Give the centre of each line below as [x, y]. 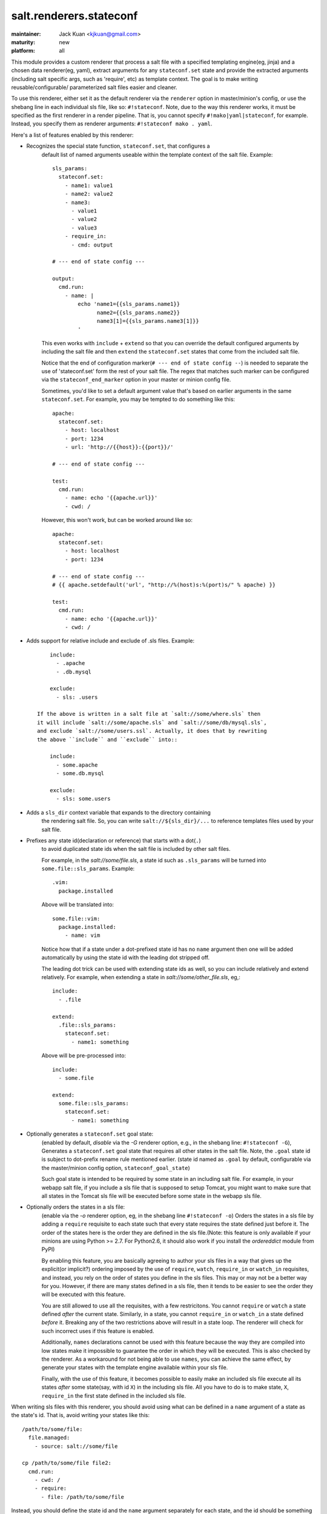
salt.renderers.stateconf [74, 16]
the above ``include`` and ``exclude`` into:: [107, 739]
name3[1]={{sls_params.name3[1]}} [148, 321]
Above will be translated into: [78, 905]
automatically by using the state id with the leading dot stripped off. [126, 957]
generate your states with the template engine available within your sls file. [135, 1367]
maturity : [23, 42]
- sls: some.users [83, 799]
